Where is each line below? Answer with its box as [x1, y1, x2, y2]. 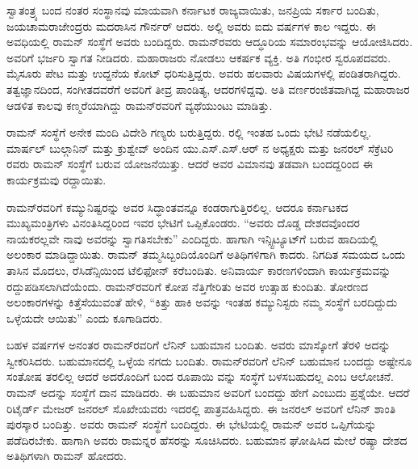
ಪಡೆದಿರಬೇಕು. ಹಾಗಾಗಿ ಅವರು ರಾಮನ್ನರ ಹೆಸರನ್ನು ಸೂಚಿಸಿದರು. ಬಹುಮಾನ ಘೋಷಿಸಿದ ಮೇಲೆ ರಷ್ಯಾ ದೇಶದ [6, 431, 408, 448]
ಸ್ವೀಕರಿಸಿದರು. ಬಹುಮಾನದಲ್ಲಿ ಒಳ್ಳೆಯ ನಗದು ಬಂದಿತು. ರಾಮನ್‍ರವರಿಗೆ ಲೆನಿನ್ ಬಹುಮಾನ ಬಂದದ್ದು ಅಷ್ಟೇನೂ [6, 352, 412, 369]
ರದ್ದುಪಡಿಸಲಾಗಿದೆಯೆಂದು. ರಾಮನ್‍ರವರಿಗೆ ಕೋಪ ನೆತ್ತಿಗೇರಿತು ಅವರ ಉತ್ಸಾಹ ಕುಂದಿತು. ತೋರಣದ [6, 277, 369, 294]
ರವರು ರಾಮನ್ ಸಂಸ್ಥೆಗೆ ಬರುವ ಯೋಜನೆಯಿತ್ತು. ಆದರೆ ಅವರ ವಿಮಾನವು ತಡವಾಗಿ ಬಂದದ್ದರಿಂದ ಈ [6, 155, 373, 172]
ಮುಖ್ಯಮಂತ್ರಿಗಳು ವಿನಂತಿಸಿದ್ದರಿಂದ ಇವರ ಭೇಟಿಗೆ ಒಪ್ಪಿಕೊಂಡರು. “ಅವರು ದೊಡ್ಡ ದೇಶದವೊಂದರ [6, 214, 360, 231]
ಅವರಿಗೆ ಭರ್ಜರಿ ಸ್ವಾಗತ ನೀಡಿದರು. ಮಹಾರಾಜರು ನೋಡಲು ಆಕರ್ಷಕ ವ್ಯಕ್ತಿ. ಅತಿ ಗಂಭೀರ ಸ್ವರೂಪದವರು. [6, 49, 391, 65]
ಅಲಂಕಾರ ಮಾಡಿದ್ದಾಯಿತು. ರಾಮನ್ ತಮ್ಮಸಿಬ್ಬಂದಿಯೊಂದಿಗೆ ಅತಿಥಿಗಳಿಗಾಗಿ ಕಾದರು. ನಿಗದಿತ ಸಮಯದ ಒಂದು [6, 246, 406, 263]
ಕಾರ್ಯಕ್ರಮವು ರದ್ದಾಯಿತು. [6, 171, 107, 188]
